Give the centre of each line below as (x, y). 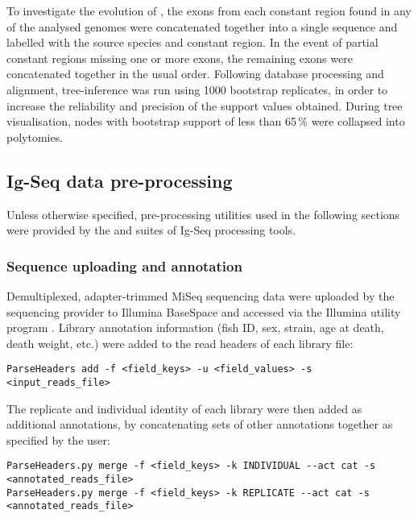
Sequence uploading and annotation (124, 265)
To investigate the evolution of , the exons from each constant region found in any (209, 10)
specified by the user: (58, 439)
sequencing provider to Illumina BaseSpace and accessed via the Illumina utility (204, 311)
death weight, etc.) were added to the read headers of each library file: (180, 343)
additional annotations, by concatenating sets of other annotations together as (200, 424)
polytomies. (35, 137)
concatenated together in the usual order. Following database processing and (195, 74)
